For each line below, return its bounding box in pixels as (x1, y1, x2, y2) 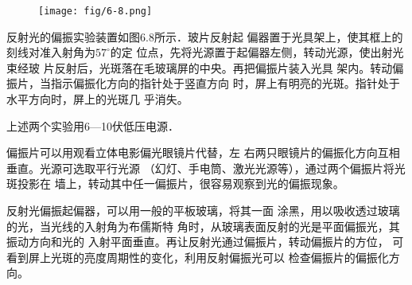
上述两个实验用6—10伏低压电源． (6, 117, 179, 134)
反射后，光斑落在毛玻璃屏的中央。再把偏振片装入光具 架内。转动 (54, 59, 393, 76)
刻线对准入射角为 (6, 44, 95, 61)
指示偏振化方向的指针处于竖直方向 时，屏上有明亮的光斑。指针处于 (50, 75, 400, 92)
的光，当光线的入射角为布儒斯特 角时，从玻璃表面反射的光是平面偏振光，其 (6, 217, 400, 234)
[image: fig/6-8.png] (38, 6, 153, 17)
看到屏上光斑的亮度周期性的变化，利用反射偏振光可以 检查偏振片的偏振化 (6, 248, 389, 265)
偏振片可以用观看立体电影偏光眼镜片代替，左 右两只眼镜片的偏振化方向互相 (6, 144, 400, 161)
